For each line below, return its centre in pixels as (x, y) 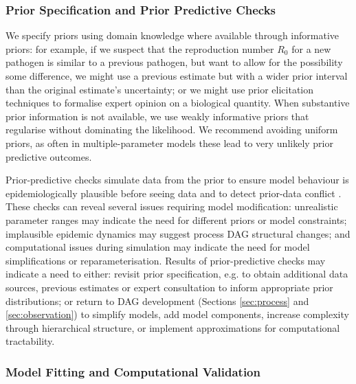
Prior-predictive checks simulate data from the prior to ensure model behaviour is (177, 180)
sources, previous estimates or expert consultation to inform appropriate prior (169, 287)
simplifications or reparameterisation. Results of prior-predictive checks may (166, 260)
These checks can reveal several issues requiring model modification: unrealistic (172, 206)
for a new (311, 48)
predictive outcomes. (49, 156)
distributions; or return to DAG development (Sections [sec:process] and (157, 301)
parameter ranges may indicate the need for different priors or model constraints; (176, 219)
